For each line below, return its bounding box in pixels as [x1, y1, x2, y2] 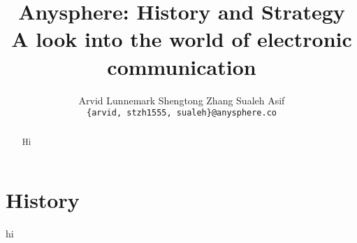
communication [107, 52, 256, 81]
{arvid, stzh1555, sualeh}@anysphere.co [86, 108, 277, 118]
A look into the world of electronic [11, 25, 352, 53]
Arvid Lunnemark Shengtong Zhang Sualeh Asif [78, 92, 285, 107]
